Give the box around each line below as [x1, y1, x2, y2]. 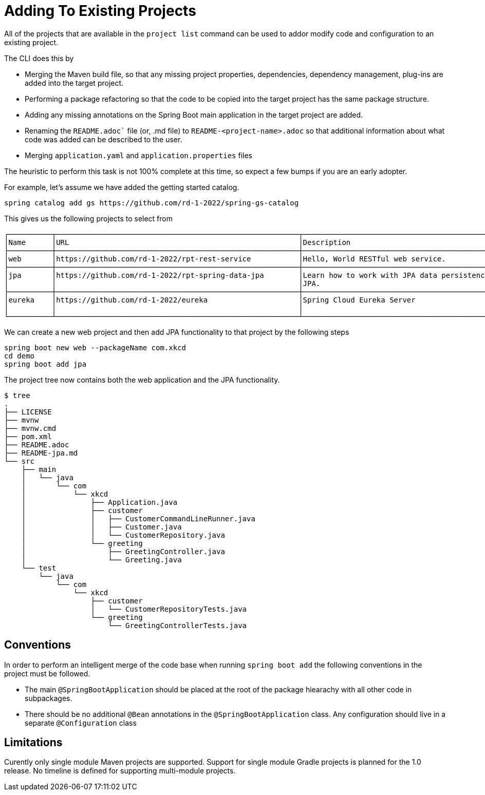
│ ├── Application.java [21, 498, 178, 506]
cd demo [4, 351, 35, 360]
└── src [4, 457, 35, 465]
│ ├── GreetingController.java [21, 547, 225, 556]
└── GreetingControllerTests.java [108, 621, 247, 630]
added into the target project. [25, 78, 124, 87]
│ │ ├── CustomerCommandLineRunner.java [21, 514, 255, 523]
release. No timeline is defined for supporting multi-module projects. [4, 766, 236, 775]
